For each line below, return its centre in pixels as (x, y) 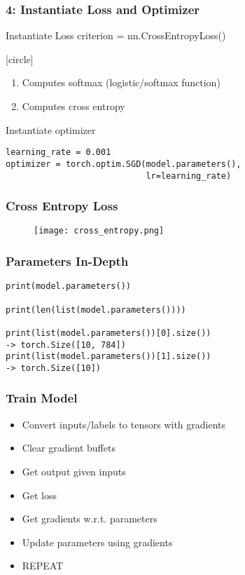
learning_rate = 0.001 (58, 153)
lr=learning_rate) (189, 176)
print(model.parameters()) (68, 286)
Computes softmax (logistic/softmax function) (121, 82)
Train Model (42, 398)
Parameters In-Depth (67, 261)
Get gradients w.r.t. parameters (90, 519)
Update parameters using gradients (97, 542)
